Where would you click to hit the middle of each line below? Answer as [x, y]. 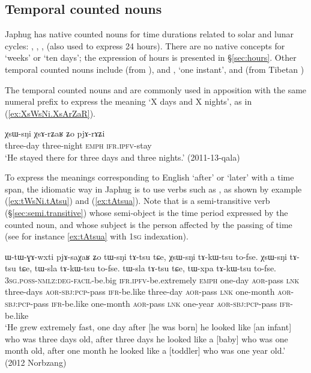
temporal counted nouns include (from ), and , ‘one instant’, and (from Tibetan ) [155, 69]
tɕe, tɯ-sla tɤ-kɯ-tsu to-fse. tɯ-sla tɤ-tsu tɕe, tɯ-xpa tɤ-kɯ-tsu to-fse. [148, 268]
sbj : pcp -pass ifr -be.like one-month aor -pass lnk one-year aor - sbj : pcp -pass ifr [148, 304]
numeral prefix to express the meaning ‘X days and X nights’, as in [128, 101]
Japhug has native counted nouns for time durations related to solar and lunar [149, 34]
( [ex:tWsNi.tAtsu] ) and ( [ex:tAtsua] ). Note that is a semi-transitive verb [137, 201]
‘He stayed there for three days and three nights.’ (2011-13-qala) [122, 157]
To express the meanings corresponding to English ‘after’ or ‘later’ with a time [149, 177]
